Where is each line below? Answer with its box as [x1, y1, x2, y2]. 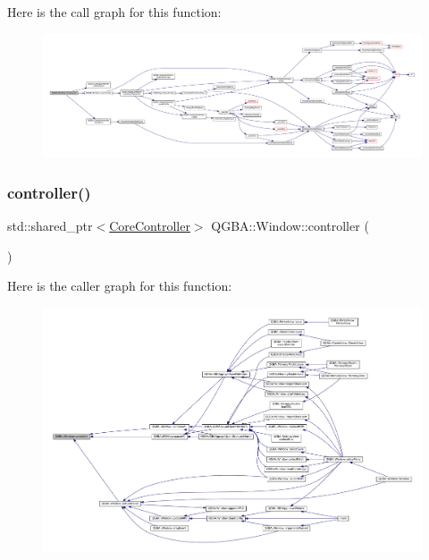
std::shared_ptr [7, 216, 93, 235]
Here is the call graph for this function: [7, 3, 222, 21]
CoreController [109, 216, 190, 235]
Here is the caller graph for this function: [7, 276, 232, 295]
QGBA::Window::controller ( [211, 216, 369, 235]
